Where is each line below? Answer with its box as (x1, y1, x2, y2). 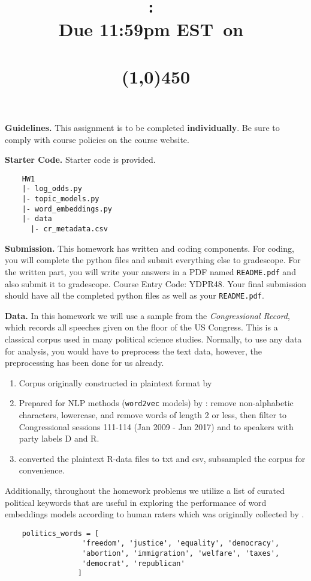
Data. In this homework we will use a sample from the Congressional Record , (5, 309, 290, 321)
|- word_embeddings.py (22, 204, 112, 213)
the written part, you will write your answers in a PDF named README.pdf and (5, 265, 296, 278)
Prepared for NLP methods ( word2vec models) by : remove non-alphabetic (19, 397, 294, 409)
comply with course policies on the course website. (5, 133, 189, 145)
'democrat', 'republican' (81, 559, 185, 568)
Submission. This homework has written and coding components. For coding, (5, 242, 294, 254)
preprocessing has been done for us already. (5, 356, 164, 369)
